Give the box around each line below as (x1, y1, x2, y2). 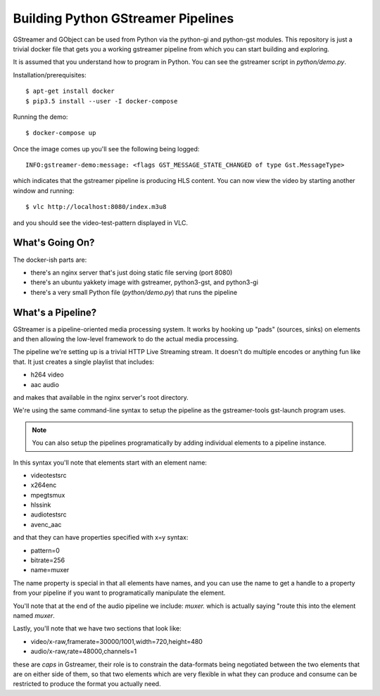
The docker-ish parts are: (13, 255, 87, 264)
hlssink (30, 500, 51, 510)
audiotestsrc (30, 510, 67, 519)
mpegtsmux (30, 491, 65, 499)
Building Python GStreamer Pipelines (13, 11, 234, 26)
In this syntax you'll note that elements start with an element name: (13, 458, 208, 467)
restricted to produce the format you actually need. (13, 680, 161, 688)
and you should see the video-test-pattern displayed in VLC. (13, 218, 188, 227)
